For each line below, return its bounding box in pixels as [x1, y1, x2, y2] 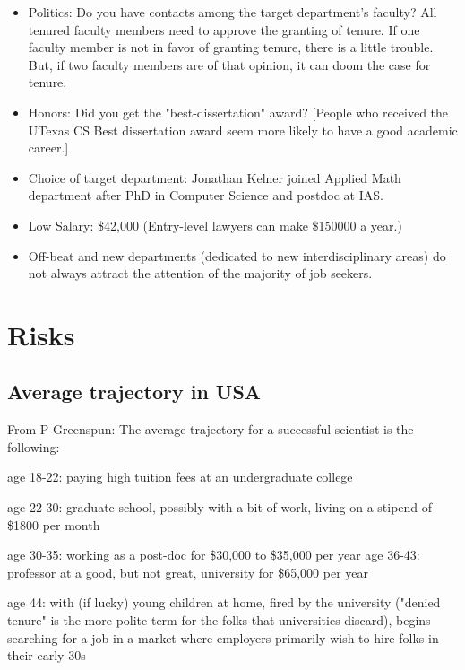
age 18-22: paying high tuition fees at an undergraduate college [7, 467, 353, 486]
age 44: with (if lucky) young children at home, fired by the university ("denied [7, 593, 441, 612]
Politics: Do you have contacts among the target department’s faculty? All [28, 3, 437, 21]
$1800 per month [7, 515, 100, 534]
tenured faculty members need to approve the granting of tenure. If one [28, 20, 420, 39]
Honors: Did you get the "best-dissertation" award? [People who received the [28, 102, 449, 121]
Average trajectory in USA [7, 378, 262, 405]
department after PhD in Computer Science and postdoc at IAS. [28, 186, 383, 204]
